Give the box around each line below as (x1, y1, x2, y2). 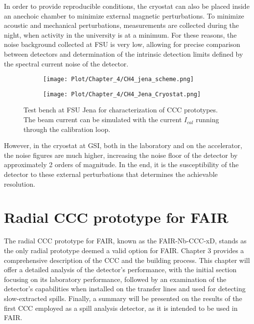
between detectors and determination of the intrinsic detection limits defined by (4, 48, 243, 59)
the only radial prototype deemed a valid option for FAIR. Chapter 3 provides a (4, 245, 244, 255)
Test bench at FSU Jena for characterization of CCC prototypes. (23, 105, 218, 115)
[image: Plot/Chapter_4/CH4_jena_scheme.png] (43, 76, 194, 83)
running (196, 114, 219, 125)
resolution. (4, 178, 35, 189)
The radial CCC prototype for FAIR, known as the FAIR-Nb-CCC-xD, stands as (4, 236, 247, 246)
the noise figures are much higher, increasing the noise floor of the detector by (4, 150, 238, 160)
